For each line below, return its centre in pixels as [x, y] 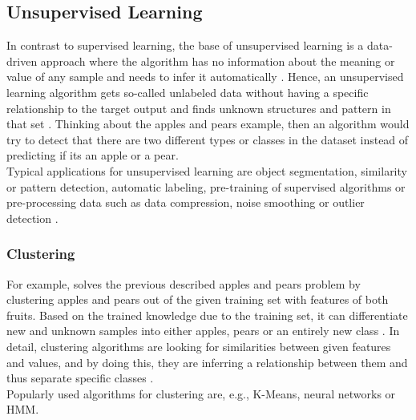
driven [22, 61]
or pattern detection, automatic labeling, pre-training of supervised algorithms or [206, 186]
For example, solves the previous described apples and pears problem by [184, 283]
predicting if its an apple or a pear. [93, 155]
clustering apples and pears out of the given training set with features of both [198, 299]
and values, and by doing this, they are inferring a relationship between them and [207, 362]
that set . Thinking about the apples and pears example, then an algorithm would [208, 124]
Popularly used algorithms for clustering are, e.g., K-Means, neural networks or [201, 393]
